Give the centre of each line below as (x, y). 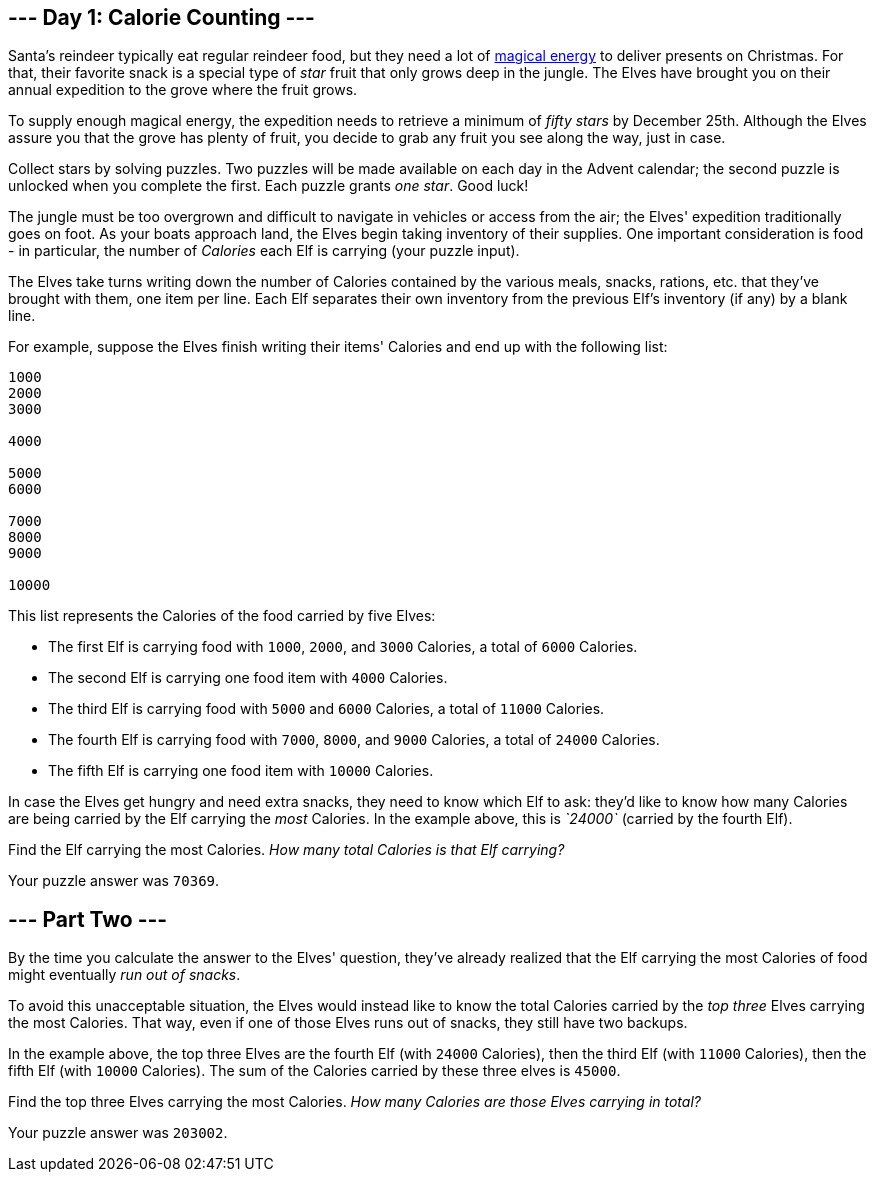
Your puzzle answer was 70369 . (114, 881)
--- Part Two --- (88, 919)
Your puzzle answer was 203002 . (118, 1133)
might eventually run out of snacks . (124, 975)
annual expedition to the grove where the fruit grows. (183, 90)
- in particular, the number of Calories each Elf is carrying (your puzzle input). (264, 251)
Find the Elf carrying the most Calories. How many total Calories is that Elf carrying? (286, 850)
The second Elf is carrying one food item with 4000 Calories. (248, 678)
